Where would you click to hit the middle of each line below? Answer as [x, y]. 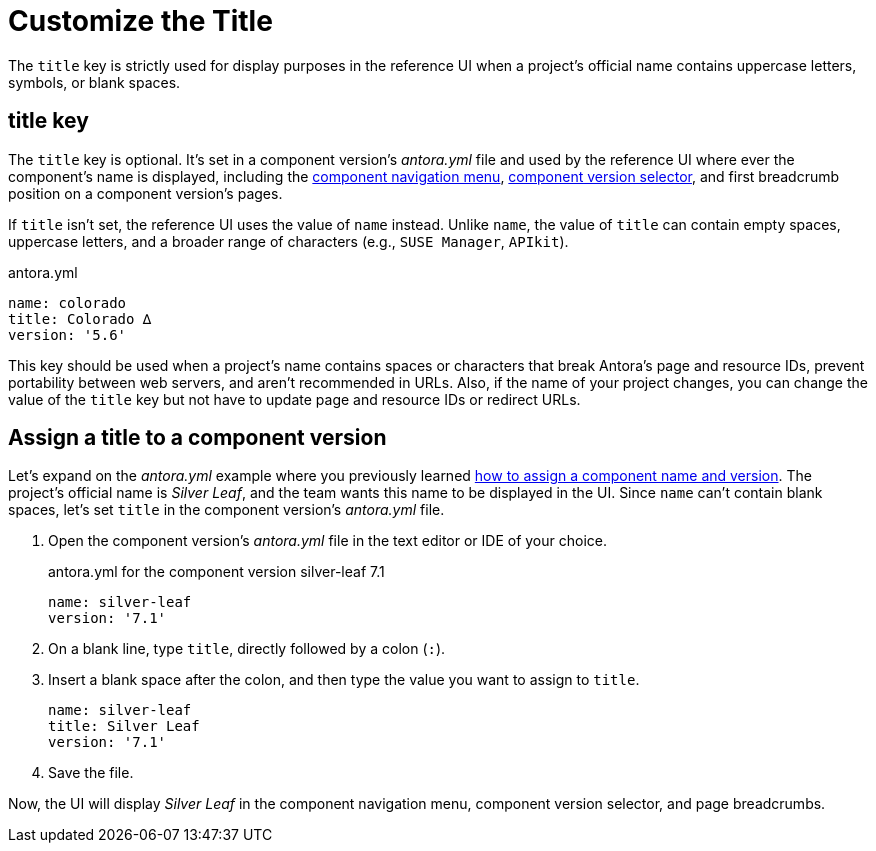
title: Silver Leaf [124, 726]
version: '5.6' [67, 334]
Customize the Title [140, 21]
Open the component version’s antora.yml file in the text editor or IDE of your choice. [327, 541]
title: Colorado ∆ [80, 318]
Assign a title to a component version [197, 438]
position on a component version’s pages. [145, 193]
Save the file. [91, 773]
